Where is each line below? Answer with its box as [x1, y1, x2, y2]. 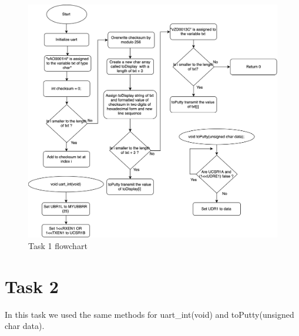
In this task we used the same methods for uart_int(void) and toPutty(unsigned [5, 308, 294, 320]
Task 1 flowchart [28, 239, 88, 251]
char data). [5, 320, 45, 332]
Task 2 [5, 274, 59, 298]
